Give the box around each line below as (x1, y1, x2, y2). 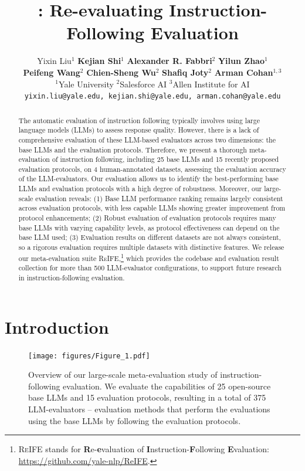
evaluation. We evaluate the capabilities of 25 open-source (63, 379, 271, 392)
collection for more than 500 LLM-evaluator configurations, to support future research (18, 263, 282, 273)
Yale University (59, 77, 114, 90)
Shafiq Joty (162, 66, 209, 78)
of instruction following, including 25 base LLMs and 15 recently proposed (52, 154, 279, 164)
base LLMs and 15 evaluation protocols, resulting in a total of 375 (28, 391, 266, 404)
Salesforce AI (120, 77, 167, 90)
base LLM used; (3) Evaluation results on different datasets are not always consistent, (18, 232, 281, 242)
